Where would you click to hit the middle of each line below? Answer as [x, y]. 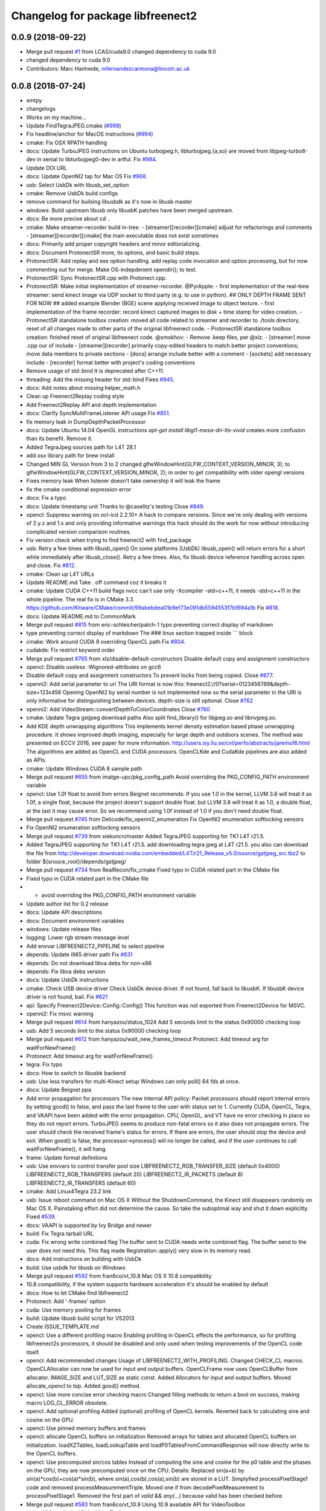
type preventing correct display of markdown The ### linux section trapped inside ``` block [140, 633]
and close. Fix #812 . [51, 566]
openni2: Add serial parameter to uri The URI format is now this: [106, 684]
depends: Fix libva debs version [66, 971]
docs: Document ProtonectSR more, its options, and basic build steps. [113, 252]
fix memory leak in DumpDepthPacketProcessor [86, 422]
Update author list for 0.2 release [67, 904]
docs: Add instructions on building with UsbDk [84, 1259]
